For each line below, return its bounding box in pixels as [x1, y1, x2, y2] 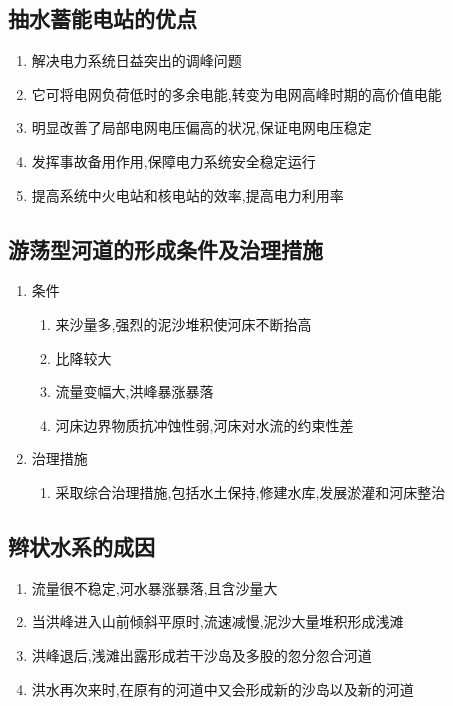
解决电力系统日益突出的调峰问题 [31, 50, 242, 71]
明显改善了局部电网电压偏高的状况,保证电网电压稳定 [31, 117, 372, 138]
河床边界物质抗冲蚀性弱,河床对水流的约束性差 [55, 414, 354, 435]
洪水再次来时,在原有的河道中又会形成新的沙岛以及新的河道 [31, 678, 414, 699]
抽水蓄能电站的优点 [8, 3, 197, 34]
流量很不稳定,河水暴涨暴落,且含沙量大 [31, 577, 278, 598]
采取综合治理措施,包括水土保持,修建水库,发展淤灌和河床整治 [55, 481, 446, 502]
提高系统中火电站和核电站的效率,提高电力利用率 [31, 184, 344, 205]
